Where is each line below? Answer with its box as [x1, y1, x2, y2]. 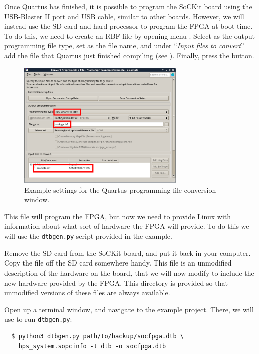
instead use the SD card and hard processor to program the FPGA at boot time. [4, 21, 253, 31]
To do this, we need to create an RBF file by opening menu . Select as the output [4, 30, 255, 41]
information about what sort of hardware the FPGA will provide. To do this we [4, 221, 249, 231]
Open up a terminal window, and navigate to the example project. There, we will [4, 304, 254, 314]
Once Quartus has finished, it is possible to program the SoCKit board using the [4, 1, 252, 11]
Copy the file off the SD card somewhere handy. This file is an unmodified [4, 257, 232, 268]
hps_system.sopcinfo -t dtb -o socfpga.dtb [18, 342, 166, 350]
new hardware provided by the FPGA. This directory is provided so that [4, 277, 228, 288]
